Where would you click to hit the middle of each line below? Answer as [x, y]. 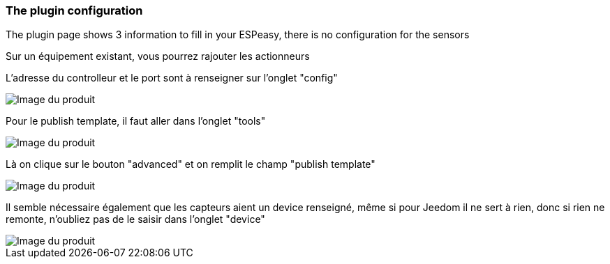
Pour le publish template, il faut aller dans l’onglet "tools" [136, 121]
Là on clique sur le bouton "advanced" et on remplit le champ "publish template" [191, 164]
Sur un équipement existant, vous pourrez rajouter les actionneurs [158, 56]
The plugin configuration [74, 10]
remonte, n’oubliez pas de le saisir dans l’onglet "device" [135, 219]
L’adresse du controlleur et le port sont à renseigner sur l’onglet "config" [172, 78]
